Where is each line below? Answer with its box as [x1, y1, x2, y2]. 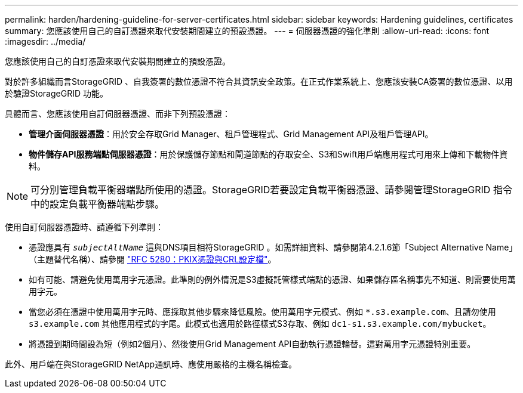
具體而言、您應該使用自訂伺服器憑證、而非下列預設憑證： [5, 109, 230, 119]
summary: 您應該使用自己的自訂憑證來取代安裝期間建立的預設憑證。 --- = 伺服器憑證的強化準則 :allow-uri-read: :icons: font [5, 26, 490, 36]
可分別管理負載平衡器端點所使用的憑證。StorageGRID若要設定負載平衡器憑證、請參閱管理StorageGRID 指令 [30, 184, 512, 196]
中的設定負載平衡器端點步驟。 [30, 198, 165, 210]
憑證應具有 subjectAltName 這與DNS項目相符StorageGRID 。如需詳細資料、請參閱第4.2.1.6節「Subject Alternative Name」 [29, 242, 518, 252]
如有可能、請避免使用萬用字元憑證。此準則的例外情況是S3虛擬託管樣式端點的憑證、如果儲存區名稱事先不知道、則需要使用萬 [29, 274, 516, 284]
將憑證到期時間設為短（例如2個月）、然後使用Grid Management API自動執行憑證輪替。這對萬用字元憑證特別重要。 [29, 339, 476, 349]
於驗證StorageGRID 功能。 [5, 88, 108, 98]
